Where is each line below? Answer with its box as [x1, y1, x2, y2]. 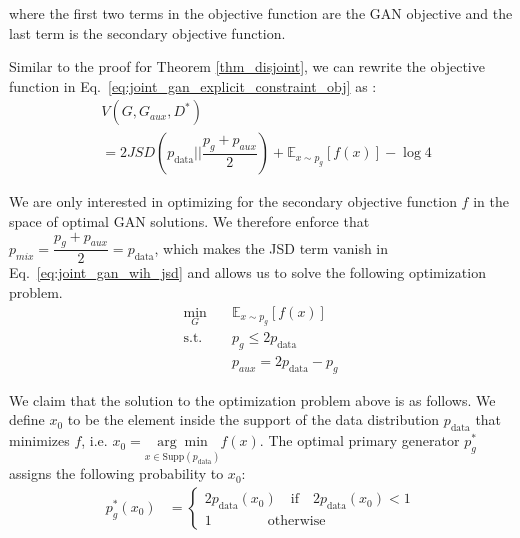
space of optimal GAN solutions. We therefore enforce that [9, 211, 370, 232]
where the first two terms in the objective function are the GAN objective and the [9, 3, 513, 23]
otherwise [267, 513, 326, 528]
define [9, 409, 45, 430]
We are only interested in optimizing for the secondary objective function [9, 191, 457, 212]
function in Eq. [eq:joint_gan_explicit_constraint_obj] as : [9, 75, 377, 96]
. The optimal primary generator [259, 430, 460, 451]
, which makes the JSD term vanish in [154, 237, 389, 258]
